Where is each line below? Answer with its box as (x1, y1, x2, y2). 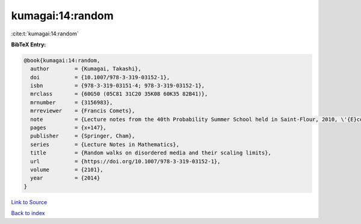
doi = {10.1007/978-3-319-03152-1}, (30, 74, 170, 80)
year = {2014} (30, 175, 100, 181)
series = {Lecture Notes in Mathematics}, (30, 141, 180, 148)
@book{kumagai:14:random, (23, 57, 100, 64)
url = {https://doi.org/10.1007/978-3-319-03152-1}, (30, 158, 221, 165)
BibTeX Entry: (11, 41, 46, 48)
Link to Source (11, 198, 48, 205)
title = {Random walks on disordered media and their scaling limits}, (30, 150, 272, 156)
